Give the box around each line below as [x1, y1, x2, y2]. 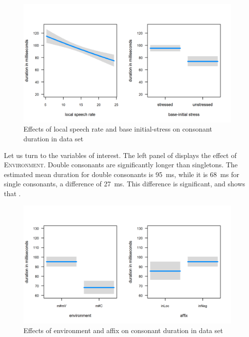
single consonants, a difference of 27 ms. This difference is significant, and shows [4, 179, 246, 189]
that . [4, 188, 21, 198]
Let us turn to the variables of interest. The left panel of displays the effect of [4, 150, 237, 160]
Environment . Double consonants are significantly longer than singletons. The [4, 159, 238, 170]
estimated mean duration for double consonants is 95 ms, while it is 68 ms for [4, 169, 239, 179]
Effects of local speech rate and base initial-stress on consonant [23, 124, 212, 134]
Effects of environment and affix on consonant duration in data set [23, 325, 223, 335]
